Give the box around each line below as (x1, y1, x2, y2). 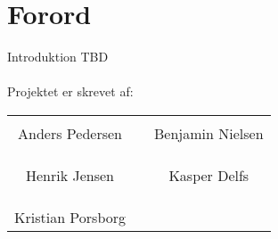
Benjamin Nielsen (154, 122, 264, 144)
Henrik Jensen (25, 164, 115, 185)
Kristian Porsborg (14, 206, 127, 227)
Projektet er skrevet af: (7, 82, 134, 101)
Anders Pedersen (18, 122, 122, 144)
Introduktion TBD (7, 47, 109, 66)
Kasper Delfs (168, 164, 249, 185)
